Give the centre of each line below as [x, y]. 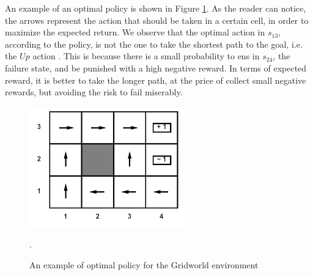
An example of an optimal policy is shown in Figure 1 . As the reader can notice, [156, 8]
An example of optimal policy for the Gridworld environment [144, 264]
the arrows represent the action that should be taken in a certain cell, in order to [157, 20]
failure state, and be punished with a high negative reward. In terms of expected [156, 68]
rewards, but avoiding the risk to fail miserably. [94, 92]
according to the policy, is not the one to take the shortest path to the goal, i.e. [154, 44]
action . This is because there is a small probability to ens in [146, 56]
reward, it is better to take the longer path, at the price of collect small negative [156, 80]
